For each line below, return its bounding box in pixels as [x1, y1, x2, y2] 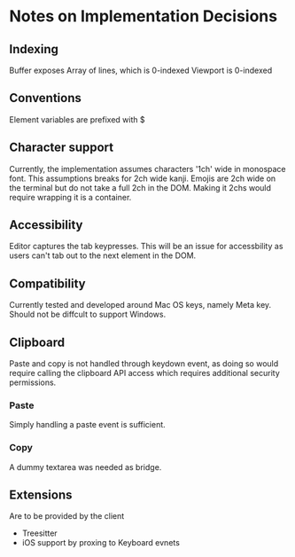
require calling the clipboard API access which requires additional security [9, 368, 281, 379]
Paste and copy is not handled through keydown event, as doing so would [9, 358, 279, 369]
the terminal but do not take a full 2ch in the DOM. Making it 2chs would [9, 182, 272, 192]
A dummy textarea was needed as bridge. [9, 461, 162, 472]
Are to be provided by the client [9, 511, 125, 522]
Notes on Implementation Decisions [9, 6, 277, 27]
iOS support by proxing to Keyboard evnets [21, 537, 180, 548]
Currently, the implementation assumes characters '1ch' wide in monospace [9, 163, 286, 174]
